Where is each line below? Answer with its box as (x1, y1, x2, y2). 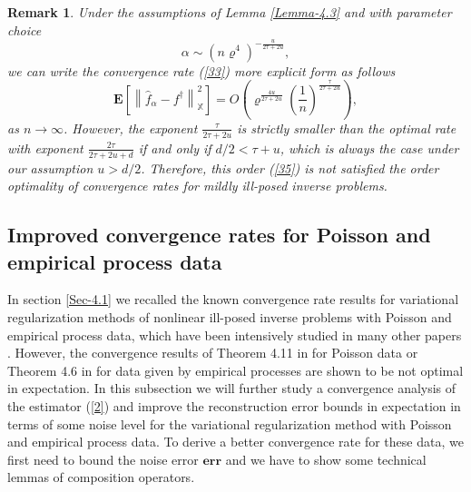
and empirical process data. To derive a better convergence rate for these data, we (7, 432, 464, 451)
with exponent (7, 138, 83, 157)
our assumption (7, 158, 93, 177)
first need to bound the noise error (7, 449, 199, 468)
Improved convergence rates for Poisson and (7, 221, 431, 249)
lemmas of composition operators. (7, 467, 195, 487)
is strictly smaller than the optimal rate (237, 118, 456, 137)
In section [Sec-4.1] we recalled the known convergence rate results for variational (7, 290, 459, 309)
